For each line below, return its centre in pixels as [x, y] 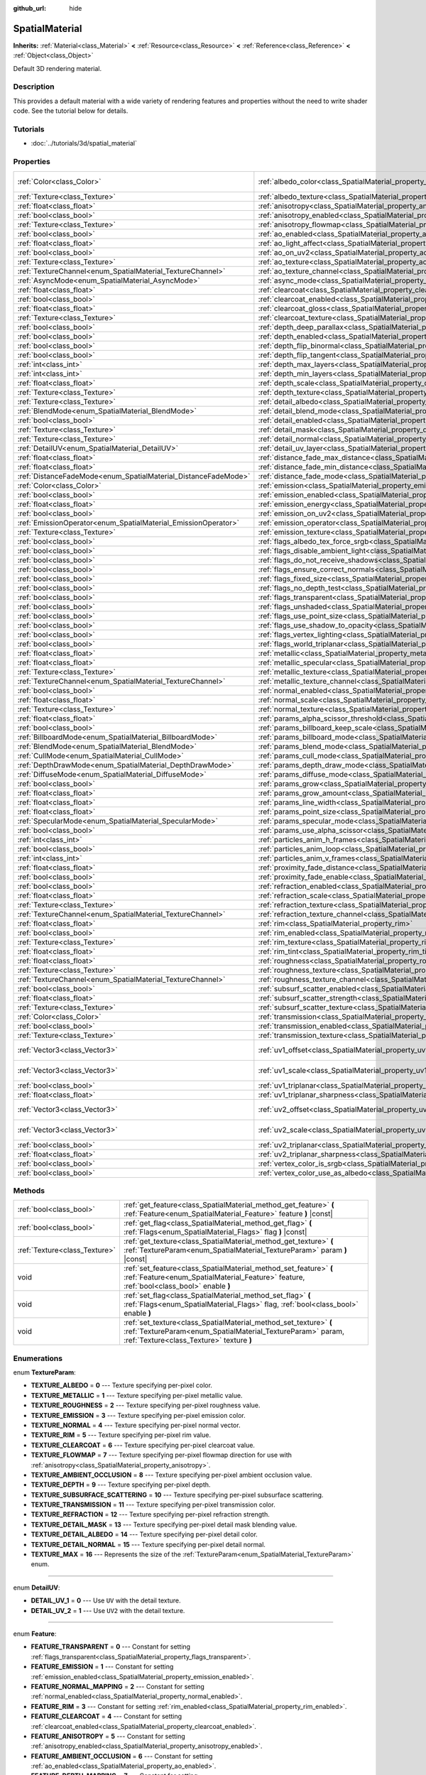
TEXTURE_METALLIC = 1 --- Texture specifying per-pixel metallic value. [137, 1395]
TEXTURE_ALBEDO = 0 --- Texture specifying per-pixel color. [122, 1385]
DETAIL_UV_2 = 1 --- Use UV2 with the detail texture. [108, 1610]
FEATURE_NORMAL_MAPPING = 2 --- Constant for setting [118, 1686]
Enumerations [38, 1358]
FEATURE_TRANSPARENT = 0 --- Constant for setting [111, 1646]
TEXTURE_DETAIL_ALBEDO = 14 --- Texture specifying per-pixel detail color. [144, 1534]
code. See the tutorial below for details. [71, 111]
